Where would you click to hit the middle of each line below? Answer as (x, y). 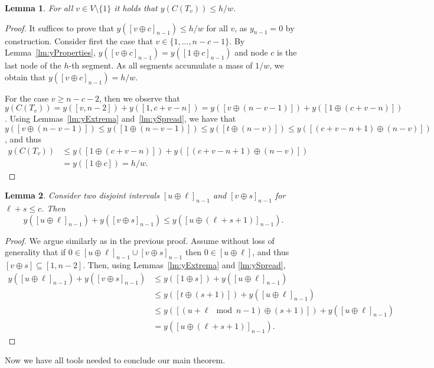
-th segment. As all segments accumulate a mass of (161, 65)
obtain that (25, 76)
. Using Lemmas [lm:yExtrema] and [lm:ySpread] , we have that (120, 118)
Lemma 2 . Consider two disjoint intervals (82, 195)
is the (287, 52)
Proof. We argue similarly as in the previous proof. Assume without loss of (140, 240)
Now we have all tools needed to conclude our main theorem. (115, 360)
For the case (27, 98)
